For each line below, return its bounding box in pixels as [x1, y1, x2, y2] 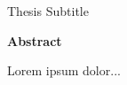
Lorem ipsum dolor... [7, 61, 121, 80]
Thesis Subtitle [7, 2, 89, 19]
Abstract [7, 31, 62, 50]
